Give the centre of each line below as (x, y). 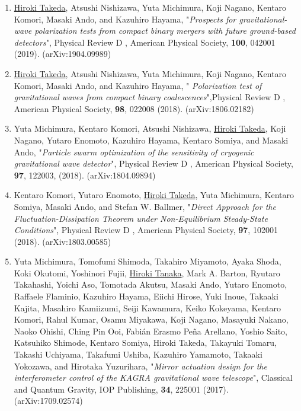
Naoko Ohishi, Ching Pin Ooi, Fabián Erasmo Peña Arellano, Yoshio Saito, (151, 331)
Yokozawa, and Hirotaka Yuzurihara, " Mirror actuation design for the (140, 366)
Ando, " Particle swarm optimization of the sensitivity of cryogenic (134, 152)
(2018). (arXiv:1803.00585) (63, 241)
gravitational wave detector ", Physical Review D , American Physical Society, (153, 163)
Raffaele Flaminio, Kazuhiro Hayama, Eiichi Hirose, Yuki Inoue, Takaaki (146, 296)
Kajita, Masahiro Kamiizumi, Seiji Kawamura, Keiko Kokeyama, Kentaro (147, 308)
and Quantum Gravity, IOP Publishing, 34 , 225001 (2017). (121, 389)
